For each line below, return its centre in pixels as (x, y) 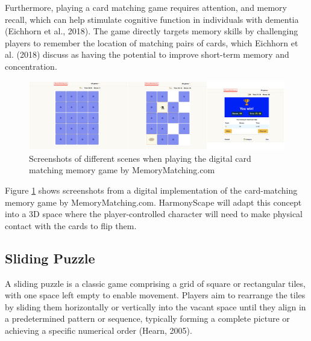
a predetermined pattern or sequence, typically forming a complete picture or (147, 318)
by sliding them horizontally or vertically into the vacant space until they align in (155, 306)
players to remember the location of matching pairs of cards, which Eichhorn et (152, 42)
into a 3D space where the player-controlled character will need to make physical (154, 214)
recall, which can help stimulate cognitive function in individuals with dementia (152, 19)
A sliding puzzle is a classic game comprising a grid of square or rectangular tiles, (155, 283)
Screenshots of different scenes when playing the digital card (140, 158)
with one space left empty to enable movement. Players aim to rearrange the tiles (155, 295)
